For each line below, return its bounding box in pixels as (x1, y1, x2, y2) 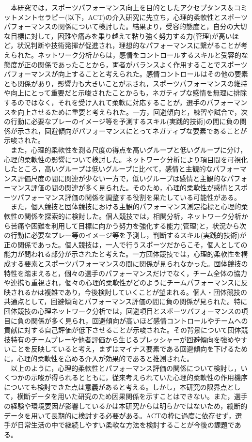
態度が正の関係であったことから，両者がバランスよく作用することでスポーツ (4, 59, 248, 69)
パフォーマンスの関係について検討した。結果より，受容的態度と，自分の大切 (4, 21, 247, 31)
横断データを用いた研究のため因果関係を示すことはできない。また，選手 (17, 391, 248, 401)
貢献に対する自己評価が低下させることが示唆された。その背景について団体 (4, 325, 241, 335)
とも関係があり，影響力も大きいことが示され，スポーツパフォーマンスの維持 (4, 78, 248, 88)
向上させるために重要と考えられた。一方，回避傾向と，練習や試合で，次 (17, 107, 248, 117)
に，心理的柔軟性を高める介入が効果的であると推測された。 (4, 353, 194, 363)
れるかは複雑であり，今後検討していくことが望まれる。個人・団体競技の (17, 287, 247, 297)
